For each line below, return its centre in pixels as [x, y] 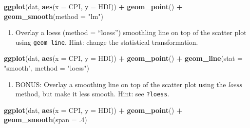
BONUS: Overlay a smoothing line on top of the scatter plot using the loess [129, 84]
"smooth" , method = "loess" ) [47, 68]
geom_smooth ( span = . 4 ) [46, 119]
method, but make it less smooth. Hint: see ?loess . [92, 94]
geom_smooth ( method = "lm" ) [54, 16]
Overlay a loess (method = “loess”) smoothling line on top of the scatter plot [131, 32]
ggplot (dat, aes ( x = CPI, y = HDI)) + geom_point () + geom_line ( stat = [123, 58]
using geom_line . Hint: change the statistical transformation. [107, 42]
